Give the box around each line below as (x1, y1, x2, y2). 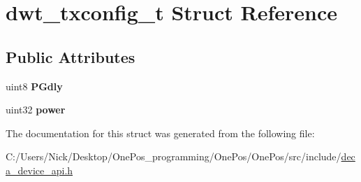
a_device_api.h (6, 162, 73, 177)
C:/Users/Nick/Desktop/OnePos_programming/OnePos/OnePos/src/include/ (6, 149, 341, 164)
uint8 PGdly (6, 78, 63, 93)
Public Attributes (6, 45, 135, 67)
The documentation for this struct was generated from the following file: (6, 125, 315, 140)
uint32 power (6, 102, 66, 117)
